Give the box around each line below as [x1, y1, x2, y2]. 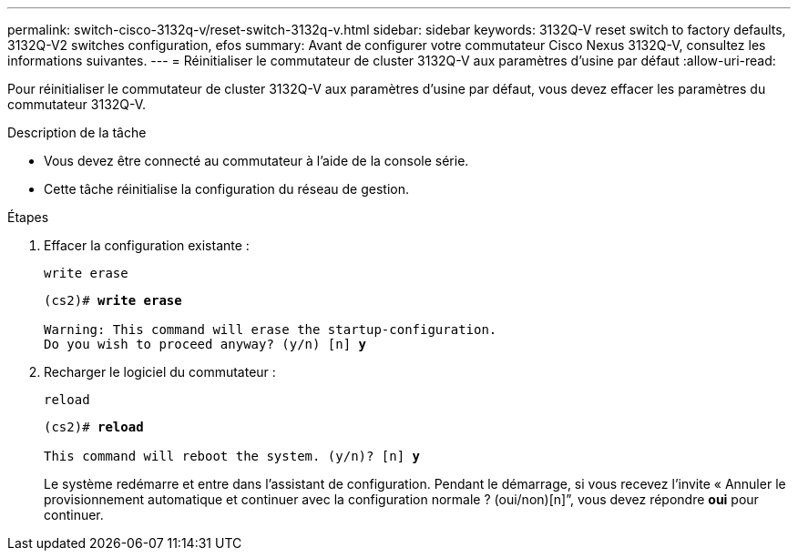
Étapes [7, 209, 49, 225]
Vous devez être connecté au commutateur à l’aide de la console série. [44, 153, 469, 168]
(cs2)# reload [44, 420, 144, 434]
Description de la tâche [7, 125, 147, 140]
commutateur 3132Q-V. [7, 96, 147, 112]
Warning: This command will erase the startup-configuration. [44, 322, 497, 337]
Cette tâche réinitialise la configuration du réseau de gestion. [44, 181, 409, 197]
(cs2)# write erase [44, 293, 182, 308]
